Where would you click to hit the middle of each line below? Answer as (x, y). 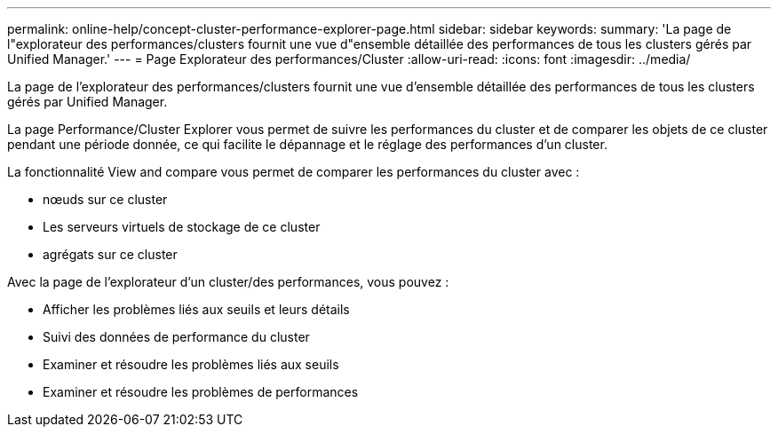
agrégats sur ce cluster (110, 254)
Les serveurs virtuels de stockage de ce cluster (182, 227)
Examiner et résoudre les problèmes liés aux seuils (191, 364)
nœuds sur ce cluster (105, 199)
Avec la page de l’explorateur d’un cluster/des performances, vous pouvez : (228, 282)
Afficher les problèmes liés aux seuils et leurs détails (196, 309)
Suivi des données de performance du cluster (176, 337)
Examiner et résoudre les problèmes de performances (201, 392)
